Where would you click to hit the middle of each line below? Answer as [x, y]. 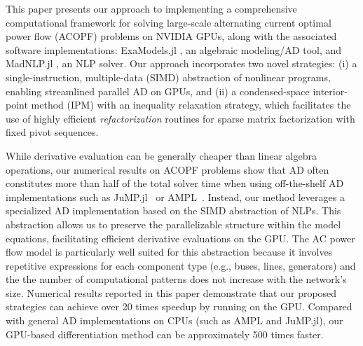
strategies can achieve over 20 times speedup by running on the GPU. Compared [179, 306]
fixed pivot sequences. [52, 132]
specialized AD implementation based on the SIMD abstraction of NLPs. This [173, 210]
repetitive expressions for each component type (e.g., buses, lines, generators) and [181, 265]
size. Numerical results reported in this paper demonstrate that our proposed [171, 292]
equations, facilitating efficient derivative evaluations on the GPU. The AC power [180, 238]
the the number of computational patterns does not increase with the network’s [176, 279]
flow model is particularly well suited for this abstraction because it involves [169, 252]
